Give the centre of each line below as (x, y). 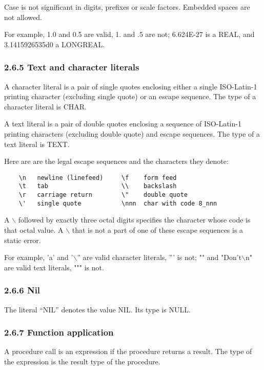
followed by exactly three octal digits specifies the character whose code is (134, 220)
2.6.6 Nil (22, 290)
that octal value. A (34, 229)
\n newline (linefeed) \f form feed (98, 178)
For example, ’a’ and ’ (39, 257)
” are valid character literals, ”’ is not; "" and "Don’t (159, 257)
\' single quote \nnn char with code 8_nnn (118, 203)
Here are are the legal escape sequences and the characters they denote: (116, 161)
